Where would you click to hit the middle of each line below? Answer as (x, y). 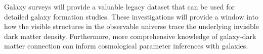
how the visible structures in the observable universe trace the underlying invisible (131, 26)
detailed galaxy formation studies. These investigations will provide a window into (131, 16)
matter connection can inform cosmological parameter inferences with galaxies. (126, 46)
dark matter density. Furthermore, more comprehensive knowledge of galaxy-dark (130, 36)
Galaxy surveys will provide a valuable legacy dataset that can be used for (119, 6)
